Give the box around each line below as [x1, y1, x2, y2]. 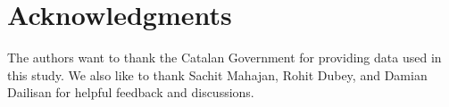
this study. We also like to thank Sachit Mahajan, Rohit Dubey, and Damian [7, 65, 428, 84]
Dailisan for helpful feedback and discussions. [7, 83, 254, 102]
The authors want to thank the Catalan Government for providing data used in [7, 48, 442, 67]
